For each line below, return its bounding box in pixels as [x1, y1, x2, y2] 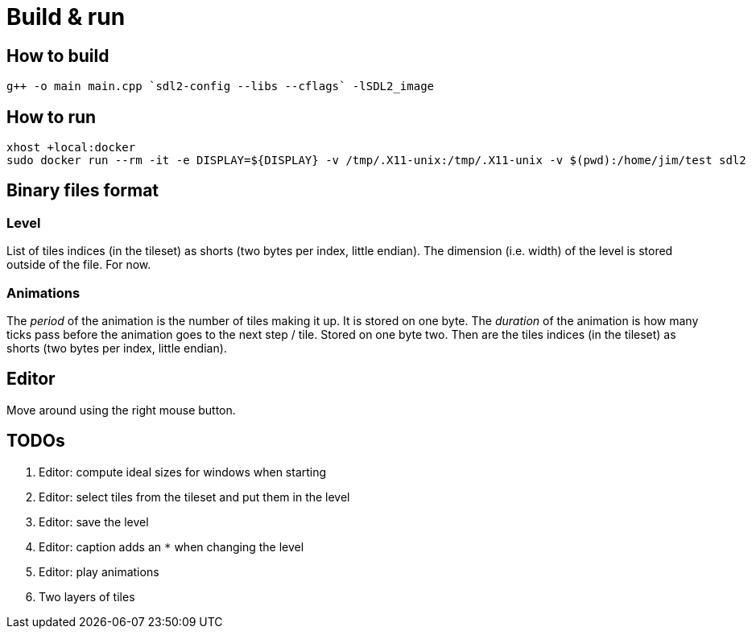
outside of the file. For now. [6, 258, 151, 272]
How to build [6, 45, 109, 66]
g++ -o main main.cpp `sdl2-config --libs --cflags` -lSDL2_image [6, 80, 435, 93]
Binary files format [6, 180, 159, 201]
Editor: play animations [39, 564, 159, 579]
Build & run [6, 3, 126, 31]
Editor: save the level [39, 514, 149, 529]
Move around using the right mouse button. [6, 402, 236, 417]
